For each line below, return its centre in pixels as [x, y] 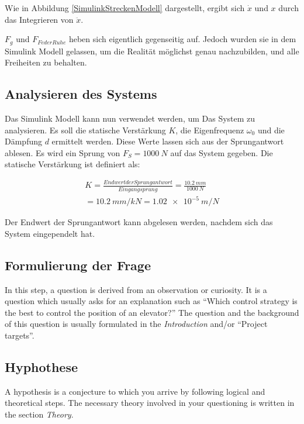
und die [271, 130]
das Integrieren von [39, 19]
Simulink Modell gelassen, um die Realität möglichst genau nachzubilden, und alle [152, 51]
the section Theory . [39, 414]
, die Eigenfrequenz [210, 130]
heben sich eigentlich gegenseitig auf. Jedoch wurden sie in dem [182, 39]
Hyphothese [42, 366]
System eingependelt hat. [50, 233]
